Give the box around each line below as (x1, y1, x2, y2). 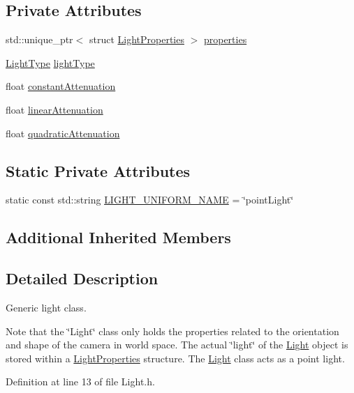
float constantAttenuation (6, 79, 116, 93)
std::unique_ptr (6, 32, 73, 47)
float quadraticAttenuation (6, 125, 120, 140)
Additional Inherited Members (6, 226, 231, 248)
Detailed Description (6, 268, 158, 289)
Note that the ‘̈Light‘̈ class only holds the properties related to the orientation (6, 323, 339, 338)
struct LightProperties (89, 32, 184, 47)
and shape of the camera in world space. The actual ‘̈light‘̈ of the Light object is (6, 337, 348, 352)
